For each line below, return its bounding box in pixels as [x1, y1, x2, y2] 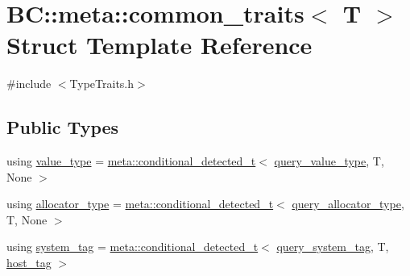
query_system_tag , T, [276, 238, 389, 255]
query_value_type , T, [274, 153, 384, 169]
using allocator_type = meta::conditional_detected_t [6, 195, 274, 212]
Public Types [6, 115, 119, 140]
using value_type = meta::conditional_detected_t [6, 153, 256, 169]
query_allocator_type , [292, 195, 404, 212]
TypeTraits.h [69, 75, 135, 92]
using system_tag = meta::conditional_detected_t [6, 238, 259, 255]
